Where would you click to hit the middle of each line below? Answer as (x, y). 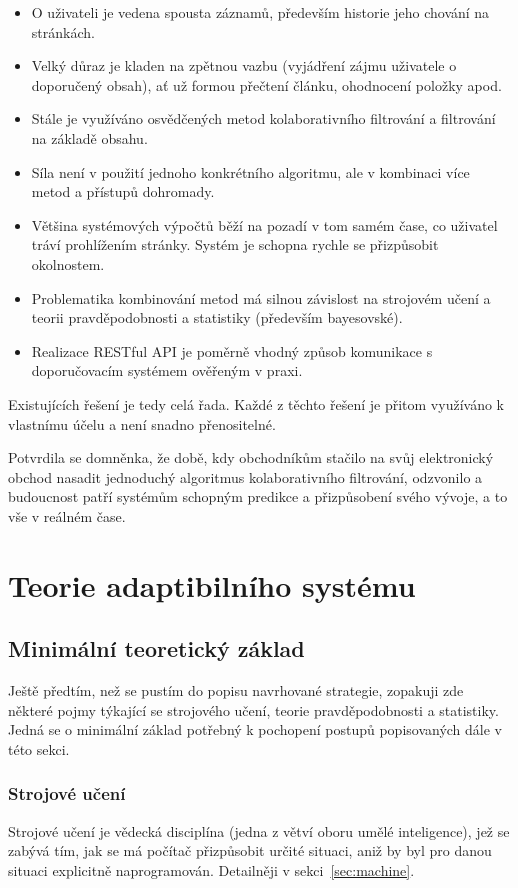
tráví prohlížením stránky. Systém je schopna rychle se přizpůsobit (235, 244)
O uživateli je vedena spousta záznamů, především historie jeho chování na (260, 12)
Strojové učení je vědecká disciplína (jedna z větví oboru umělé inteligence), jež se (259, 830)
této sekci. (39, 748)
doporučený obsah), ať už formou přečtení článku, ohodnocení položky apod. (266, 84)
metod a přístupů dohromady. (123, 191)
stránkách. (63, 31)
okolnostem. (68, 263)
